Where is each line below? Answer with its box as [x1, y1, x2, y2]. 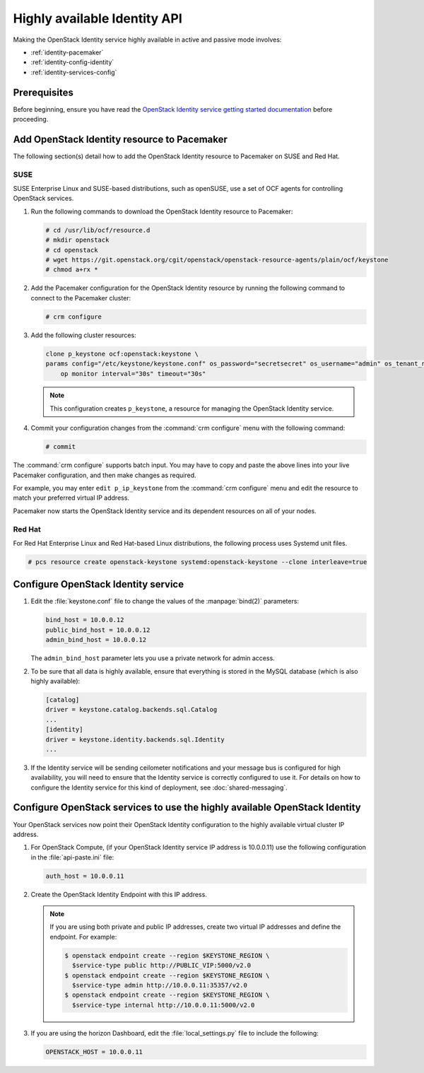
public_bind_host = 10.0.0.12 [45, 626, 151, 634]
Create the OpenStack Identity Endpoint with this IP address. [30, 890, 208, 898]
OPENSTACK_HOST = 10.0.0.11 [45, 1048, 143, 1056]
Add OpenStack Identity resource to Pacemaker [13, 133, 228, 145]
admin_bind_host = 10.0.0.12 [45, 636, 147, 644]
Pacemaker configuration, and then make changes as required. [13, 471, 197, 479]
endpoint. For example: [49, 932, 117, 941]
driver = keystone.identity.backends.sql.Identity [45, 735, 225, 744]
